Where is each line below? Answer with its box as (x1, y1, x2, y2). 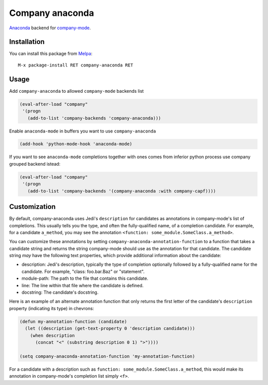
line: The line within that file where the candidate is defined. (21, 282, 144, 288)
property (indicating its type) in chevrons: (9, 305, 94, 311)
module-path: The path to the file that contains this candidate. (21, 275, 148, 281)
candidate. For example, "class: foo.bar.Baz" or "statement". (21, 268, 145, 274)
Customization (9, 202, 56, 211)
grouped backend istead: (9, 161, 61, 167)
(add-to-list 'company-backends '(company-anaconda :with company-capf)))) (27, 188, 216, 193)
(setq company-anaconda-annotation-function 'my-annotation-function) (19, 353, 196, 359)
